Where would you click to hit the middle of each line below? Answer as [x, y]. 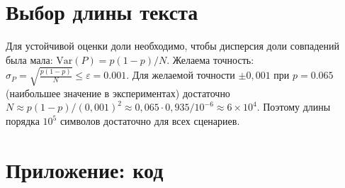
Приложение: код [85, 169]
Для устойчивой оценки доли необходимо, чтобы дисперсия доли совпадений [173, 46]
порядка [23, 121]
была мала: [29, 59]
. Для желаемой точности [181, 75]
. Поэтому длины [294, 107]
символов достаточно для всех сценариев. [150, 121]
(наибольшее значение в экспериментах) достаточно [118, 93]
